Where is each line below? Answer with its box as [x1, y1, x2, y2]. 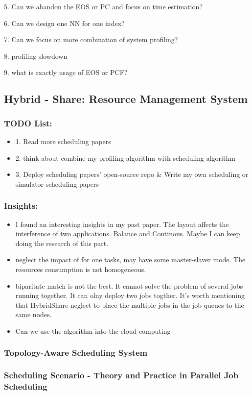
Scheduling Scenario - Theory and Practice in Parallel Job [4, 369, 239, 381]
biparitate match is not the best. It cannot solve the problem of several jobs [15, 280, 243, 291]
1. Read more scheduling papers [15, 136, 111, 146]
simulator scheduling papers [15, 178, 99, 189]
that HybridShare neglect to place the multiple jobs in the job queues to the [15, 299, 244, 310]
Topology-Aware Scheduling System [4, 346, 148, 359]
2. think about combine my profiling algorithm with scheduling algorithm [15, 152, 235, 163]
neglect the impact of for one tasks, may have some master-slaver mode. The [15, 254, 246, 265]
